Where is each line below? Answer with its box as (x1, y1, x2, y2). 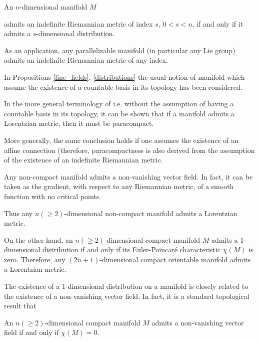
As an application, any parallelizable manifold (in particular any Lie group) (4, 45, 235, 55)
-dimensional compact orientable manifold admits (99, 254, 251, 264)
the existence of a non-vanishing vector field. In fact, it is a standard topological (4, 290, 249, 301)
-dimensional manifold (19, 2, 87, 12)
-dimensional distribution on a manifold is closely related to (65, 281, 248, 291)
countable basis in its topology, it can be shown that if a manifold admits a (4, 108, 234, 118)
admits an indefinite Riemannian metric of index (4, 18, 153, 29)
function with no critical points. (4, 191, 101, 201)
